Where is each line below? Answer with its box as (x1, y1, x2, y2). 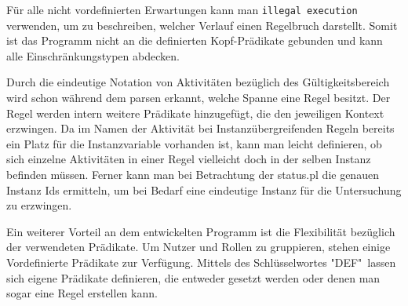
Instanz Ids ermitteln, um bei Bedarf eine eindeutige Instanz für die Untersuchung (6, 181, 402, 198)
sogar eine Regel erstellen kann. (6, 285, 158, 301)
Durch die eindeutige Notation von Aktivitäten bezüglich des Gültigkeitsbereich (6, 74, 390, 90)
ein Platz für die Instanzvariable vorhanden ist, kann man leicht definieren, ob (6, 135, 382, 151)
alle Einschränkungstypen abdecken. (6, 47, 180, 64)
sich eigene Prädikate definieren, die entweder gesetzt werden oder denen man (6, 269, 381, 286)
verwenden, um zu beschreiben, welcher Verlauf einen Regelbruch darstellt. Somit (6, 16, 398, 33)
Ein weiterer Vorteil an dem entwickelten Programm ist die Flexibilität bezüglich (6, 223, 395, 239)
